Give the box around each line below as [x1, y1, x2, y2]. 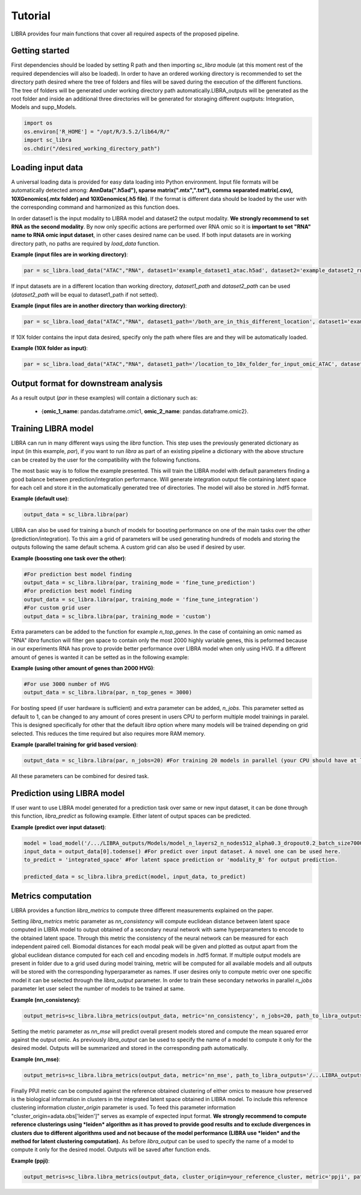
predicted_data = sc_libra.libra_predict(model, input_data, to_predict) [23, 873, 246, 880]
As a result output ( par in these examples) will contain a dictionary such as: [11, 394, 198, 401]
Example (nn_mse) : [11, 1055, 60, 1063]
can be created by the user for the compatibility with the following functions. [11, 456, 201, 463]
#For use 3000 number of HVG [23, 681, 110, 688]
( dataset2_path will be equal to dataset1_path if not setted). [11, 291, 159, 298]
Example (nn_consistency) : [11, 996, 81, 1003]
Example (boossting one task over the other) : [11, 554, 126, 562]
